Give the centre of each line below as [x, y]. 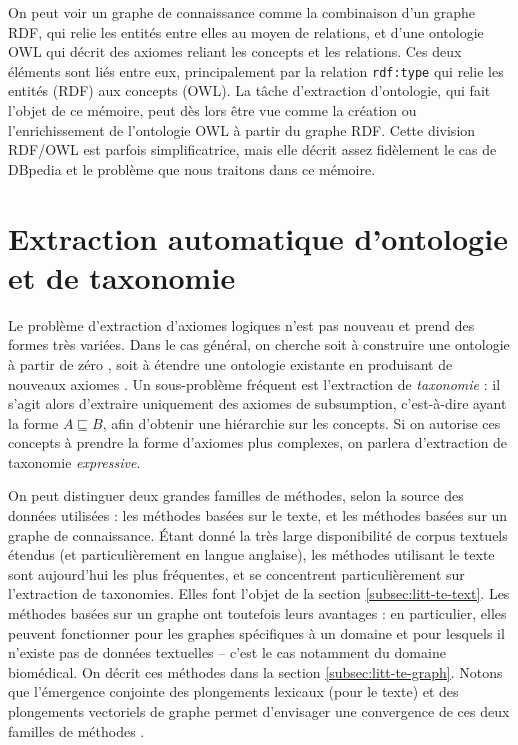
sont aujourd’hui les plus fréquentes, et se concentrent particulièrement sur [236, 573]
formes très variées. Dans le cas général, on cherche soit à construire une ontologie [259, 344]
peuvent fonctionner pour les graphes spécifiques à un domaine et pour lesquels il [256, 632]
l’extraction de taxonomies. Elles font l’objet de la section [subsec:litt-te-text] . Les [259, 593]
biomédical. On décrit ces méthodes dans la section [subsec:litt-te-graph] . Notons [255, 671]
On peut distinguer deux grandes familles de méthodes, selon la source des [236, 495]
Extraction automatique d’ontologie [258, 237]
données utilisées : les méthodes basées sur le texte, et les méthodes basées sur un [258, 515]
